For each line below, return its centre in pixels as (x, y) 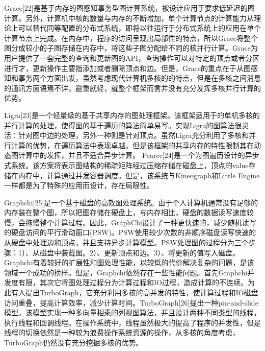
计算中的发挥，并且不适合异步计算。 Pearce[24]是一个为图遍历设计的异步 (139, 155)
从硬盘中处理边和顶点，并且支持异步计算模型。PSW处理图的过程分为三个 (126, 242)
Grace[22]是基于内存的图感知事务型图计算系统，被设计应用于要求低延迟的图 (129, 8)
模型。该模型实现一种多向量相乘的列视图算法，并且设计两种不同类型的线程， (132, 312)
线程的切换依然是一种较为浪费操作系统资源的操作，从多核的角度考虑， (122, 332)
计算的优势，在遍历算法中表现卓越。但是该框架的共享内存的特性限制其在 (132, 145)
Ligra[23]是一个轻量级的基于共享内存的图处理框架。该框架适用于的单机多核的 (132, 115)
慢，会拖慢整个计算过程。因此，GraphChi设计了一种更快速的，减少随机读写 (130, 222)
